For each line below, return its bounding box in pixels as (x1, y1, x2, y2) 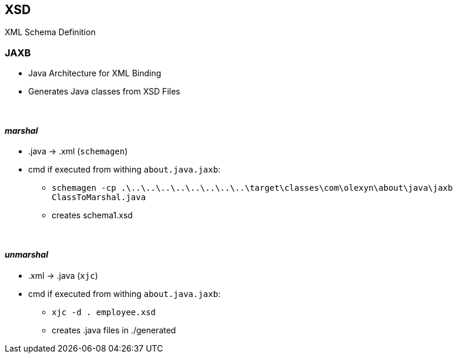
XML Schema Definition (5, 27, 96, 38)
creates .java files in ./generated (52, 325, 176, 335)
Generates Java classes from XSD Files (28, 86, 180, 97)
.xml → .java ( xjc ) (28, 270, 98, 281)
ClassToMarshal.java (52, 192, 146, 202)
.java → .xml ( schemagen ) (28, 146, 128, 157)
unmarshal (5, 249, 48, 259)
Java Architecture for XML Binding (28, 68, 162, 79)
